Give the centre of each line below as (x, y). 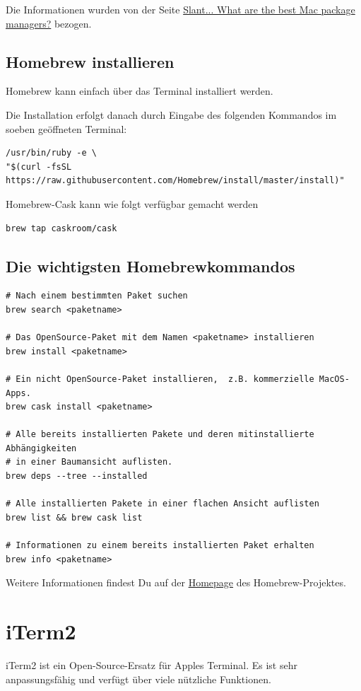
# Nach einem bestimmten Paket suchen (97, 296)
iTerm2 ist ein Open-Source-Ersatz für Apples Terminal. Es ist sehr (152, 664)
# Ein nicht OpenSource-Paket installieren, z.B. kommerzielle (160, 379)
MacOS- (334, 379)
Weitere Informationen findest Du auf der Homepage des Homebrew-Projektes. (176, 582)
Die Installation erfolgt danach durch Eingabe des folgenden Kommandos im (171, 114)
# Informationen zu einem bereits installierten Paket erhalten (160, 546)
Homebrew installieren (90, 61)
